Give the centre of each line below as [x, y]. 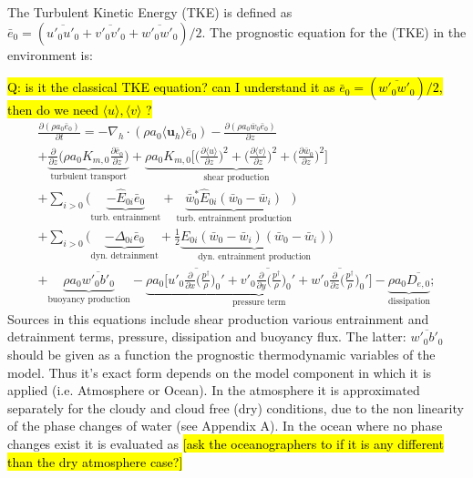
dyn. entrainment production [255, 256]
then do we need [53, 110]
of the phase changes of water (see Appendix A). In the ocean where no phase [225, 426]
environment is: [50, 54]
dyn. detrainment [124, 256]
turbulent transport [88, 177]
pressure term [259, 303]
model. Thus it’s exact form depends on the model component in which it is [220, 372]
